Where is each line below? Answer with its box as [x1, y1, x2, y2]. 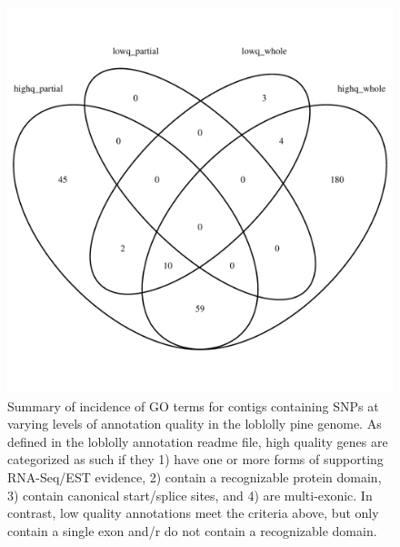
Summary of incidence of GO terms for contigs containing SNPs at [7, 396, 379, 415]
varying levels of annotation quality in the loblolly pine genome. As [7, 414, 382, 433]
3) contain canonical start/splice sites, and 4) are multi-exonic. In [7, 485, 373, 504]
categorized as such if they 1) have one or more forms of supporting [7, 450, 384, 469]
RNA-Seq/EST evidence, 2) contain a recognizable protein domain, [7, 467, 382, 486]
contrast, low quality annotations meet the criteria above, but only [7, 503, 379, 522]
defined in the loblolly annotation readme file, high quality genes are [7, 431, 388, 451]
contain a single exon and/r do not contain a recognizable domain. [7, 521, 377, 540]
